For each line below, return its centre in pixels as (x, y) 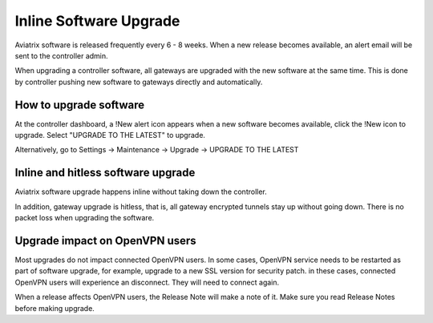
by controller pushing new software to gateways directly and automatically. (139, 82)
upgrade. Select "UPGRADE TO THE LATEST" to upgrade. (110, 135)
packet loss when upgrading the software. (85, 218)
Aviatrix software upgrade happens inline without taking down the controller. (141, 192)
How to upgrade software (80, 105)
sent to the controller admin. (61, 55)
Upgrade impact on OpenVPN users (105, 240)
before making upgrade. (55, 308)
